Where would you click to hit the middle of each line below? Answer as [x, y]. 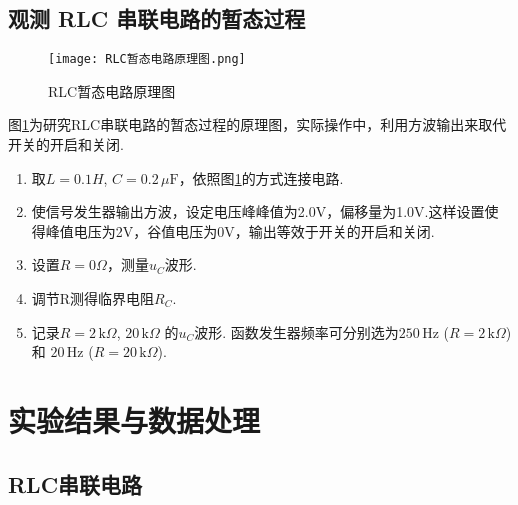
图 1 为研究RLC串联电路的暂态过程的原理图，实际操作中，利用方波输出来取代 [257, 124]
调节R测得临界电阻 [93, 298]
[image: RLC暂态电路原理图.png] [147, 59]
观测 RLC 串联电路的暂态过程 [157, 18]
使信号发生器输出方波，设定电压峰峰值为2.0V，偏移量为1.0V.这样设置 [258, 211]
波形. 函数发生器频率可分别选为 [296, 331]
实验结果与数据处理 [134, 419]
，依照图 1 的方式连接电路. [261, 177]
